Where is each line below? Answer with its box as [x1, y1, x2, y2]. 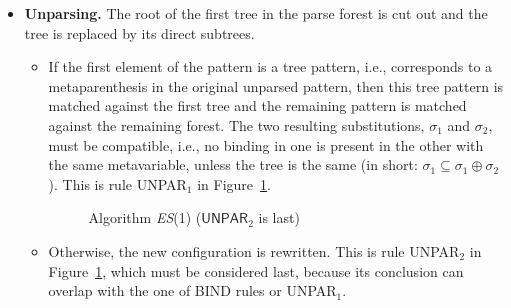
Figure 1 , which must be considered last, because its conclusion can [48, 260, 464, 281]
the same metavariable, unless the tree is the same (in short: [48, 154, 418, 175]
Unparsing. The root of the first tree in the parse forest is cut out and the [24, 3, 488, 23]
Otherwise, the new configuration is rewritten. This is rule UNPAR [48, 240, 460, 261]
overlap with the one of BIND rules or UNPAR [48, 280, 337, 301]
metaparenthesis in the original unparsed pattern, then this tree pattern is [48, 75, 504, 96]
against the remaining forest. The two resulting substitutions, [48, 114, 425, 135]
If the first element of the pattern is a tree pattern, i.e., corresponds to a [48, 56, 493, 77]
